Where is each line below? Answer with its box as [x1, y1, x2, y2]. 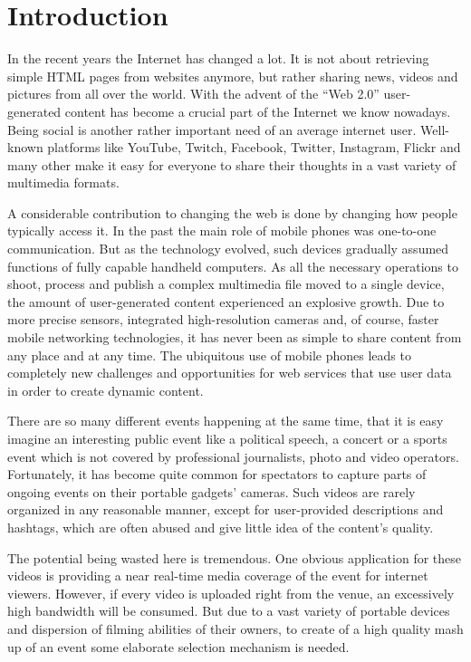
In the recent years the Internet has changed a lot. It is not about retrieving [7, 49, 429, 68]
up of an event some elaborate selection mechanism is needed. [7, 637, 350, 656]
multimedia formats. [7, 173, 120, 192]
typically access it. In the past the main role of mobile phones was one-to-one [7, 221, 437, 240]
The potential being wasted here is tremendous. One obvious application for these [7, 548, 462, 567]
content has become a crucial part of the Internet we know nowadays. [64, 101, 451, 120]
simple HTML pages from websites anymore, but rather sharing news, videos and [7, 66, 458, 85]
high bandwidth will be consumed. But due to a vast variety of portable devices [7, 601, 450, 620]
